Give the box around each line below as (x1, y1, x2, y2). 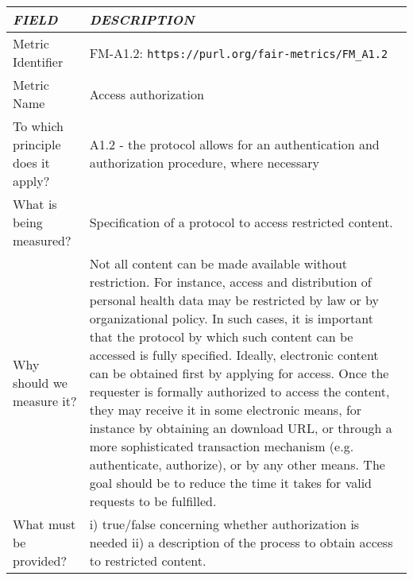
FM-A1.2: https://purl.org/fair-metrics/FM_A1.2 (89, 43, 388, 62)
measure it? (13, 391, 77, 410)
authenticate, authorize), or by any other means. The (89, 455, 385, 474)
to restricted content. (89, 551, 206, 570)
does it (13, 153, 50, 172)
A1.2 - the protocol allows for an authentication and (89, 135, 380, 153)
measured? (13, 231, 71, 249)
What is (13, 195, 57, 213)
